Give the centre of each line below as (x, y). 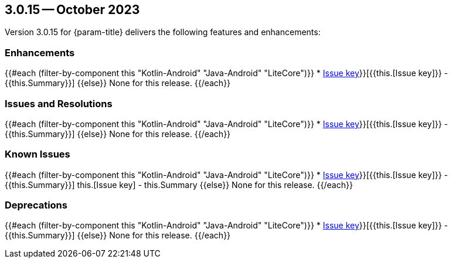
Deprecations (36, 205)
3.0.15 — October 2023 (72, 10)
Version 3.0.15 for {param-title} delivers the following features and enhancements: (163, 32)
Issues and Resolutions (59, 103)
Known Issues (38, 154)
